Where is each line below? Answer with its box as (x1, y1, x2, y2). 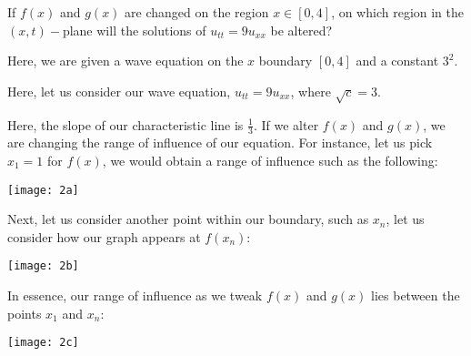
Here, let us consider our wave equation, (7, 81, 231, 100)
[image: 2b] (7, 259, 79, 273)
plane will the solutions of (62, 20, 206, 39)
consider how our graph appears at (7, 227, 201, 246)
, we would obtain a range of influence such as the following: (102, 150, 438, 169)
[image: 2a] (7, 183, 79, 197)
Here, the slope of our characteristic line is (7, 115, 244, 134)
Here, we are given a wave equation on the (7, 51, 244, 70)
